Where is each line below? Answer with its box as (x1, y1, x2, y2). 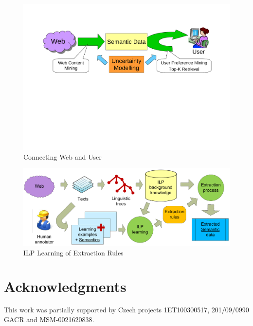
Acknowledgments (4, 276, 126, 296)
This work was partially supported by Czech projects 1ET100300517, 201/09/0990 (4, 304, 249, 314)
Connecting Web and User (23, 151, 102, 162)
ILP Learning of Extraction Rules (23, 248, 124, 258)
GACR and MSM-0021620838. (4, 314, 94, 324)
